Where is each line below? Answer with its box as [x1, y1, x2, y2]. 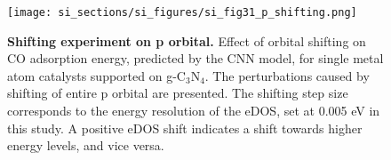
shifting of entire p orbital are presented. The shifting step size [7, 84, 348, 102]
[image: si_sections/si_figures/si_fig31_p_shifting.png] [7, 6, 357, 19]
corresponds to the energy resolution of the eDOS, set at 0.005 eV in [7, 101, 380, 120]
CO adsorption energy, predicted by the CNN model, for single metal [7, 49, 384, 68]
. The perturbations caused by [204, 66, 370, 84]
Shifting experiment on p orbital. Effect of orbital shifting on [7, 31, 366, 50]
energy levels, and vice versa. [7, 136, 164, 155]
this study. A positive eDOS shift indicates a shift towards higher [7, 118, 363, 137]
